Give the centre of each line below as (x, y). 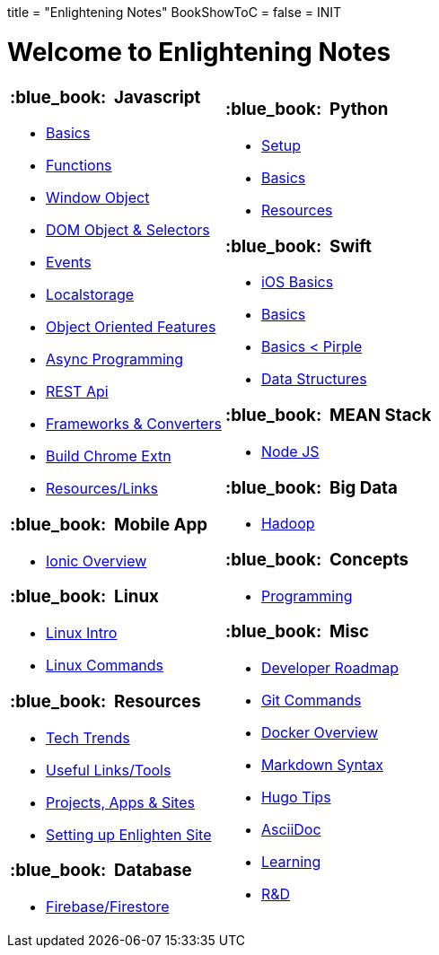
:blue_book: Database (101, 871)
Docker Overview (319, 733)
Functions (79, 166)
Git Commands (311, 701)
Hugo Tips (296, 797)
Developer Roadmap (329, 668)
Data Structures (314, 379)
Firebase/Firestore (108, 906)
